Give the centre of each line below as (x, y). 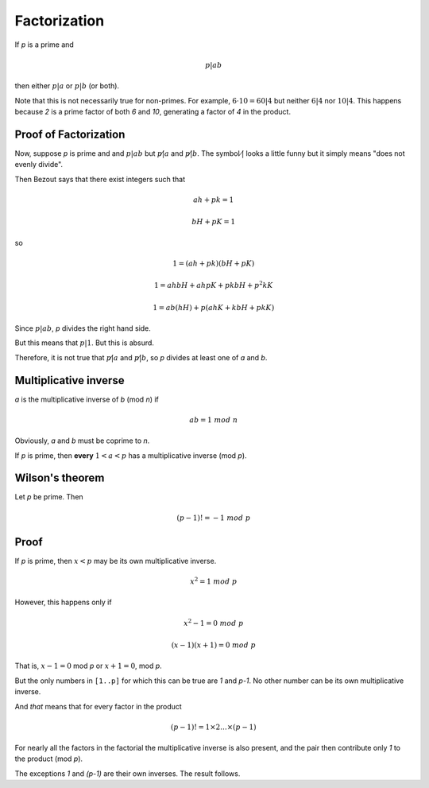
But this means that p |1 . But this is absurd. (85, 343)
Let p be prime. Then (49, 497)
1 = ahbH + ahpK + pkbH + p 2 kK (213, 285)
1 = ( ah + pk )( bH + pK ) (213, 263)
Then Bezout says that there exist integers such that (100, 179)
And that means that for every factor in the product (98, 706)
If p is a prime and (44, 45)
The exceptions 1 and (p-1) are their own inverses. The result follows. (128, 773)
